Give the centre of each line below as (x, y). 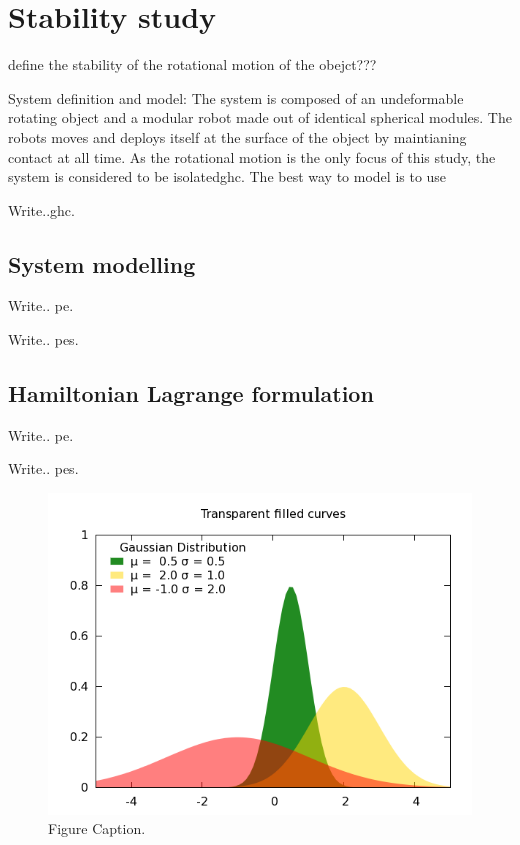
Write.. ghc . (41, 209)
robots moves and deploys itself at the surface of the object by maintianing (237, 136)
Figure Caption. (97, 828)
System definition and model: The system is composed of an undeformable (236, 97)
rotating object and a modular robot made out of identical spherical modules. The (260, 117)
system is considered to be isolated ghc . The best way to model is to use (227, 176)
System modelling (102, 263)
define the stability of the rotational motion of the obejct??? (192, 64)
